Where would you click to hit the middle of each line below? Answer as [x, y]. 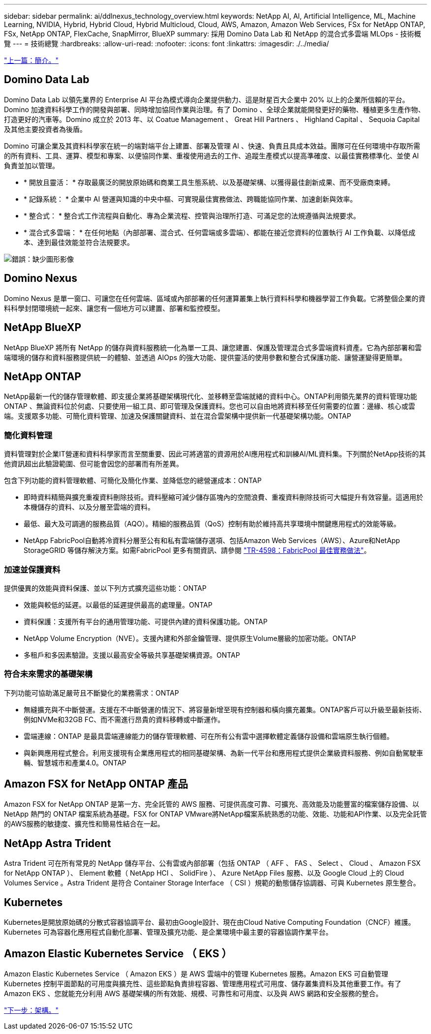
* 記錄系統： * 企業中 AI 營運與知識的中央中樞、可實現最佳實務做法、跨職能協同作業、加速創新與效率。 [190, 199]
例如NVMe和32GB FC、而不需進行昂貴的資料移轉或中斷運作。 [124, 719]
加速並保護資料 [32, 569]
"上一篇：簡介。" [31, 60]
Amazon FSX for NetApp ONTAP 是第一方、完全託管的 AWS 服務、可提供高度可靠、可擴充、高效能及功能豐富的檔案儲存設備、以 [212, 804]
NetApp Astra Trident [58, 843]
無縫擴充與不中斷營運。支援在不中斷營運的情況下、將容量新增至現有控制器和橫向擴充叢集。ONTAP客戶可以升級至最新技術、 [225, 709]
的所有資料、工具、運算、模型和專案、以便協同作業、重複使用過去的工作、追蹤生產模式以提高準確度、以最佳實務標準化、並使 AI [212, 155]
